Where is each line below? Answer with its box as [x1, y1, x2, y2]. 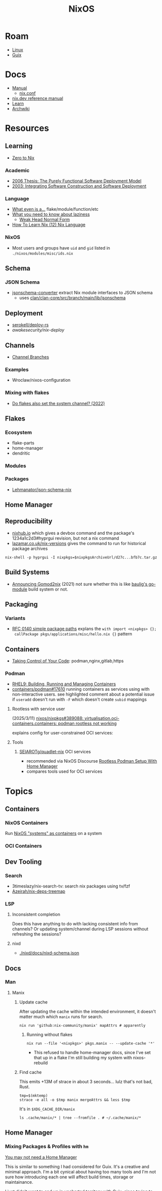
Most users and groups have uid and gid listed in [12, 245, 111, 251]
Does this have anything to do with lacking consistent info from [12, 921, 138, 927]
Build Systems [5, 568, 49, 577]
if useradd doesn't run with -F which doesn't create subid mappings [12, 697, 147, 702]
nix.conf [19, 90, 36, 96]
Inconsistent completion [12, 912, 61, 918]
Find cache [19, 1069, 42, 1075]
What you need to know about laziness [12, 211, 90, 217]
